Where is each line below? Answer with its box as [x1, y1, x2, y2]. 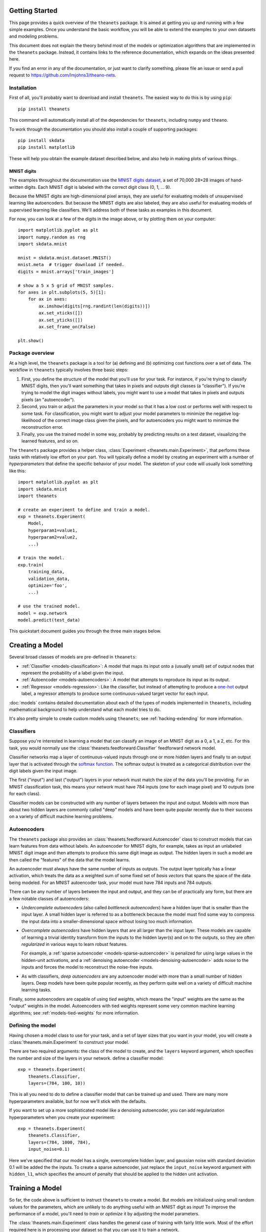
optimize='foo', [28, 582, 67, 588]
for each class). [9, 791, 41, 797]
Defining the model [9, 1022, 56, 1029]
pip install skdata [18, 137, 65, 143]
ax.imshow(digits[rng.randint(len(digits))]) [38, 303, 150, 309]
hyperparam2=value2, [28, 535, 78, 540]
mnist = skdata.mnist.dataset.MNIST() [18, 255, 112, 261]
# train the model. [18, 555, 65, 561]
